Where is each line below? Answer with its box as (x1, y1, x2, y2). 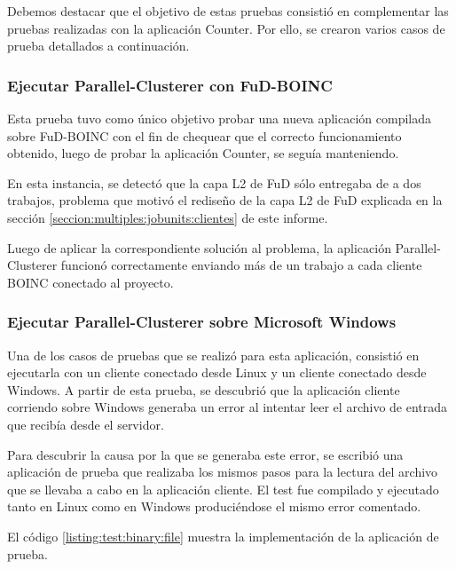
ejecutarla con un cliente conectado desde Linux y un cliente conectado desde (7, 363, 427, 382)
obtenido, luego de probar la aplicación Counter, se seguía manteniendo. (7, 144, 399, 162)
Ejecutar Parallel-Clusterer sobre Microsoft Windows (7, 311, 397, 333)
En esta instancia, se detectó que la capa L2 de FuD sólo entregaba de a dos (7, 173, 421, 192)
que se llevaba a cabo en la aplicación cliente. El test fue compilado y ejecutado (7, 479, 439, 498)
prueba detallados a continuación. (7, 36, 190, 55)
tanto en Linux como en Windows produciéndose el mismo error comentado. (7, 497, 421, 516)
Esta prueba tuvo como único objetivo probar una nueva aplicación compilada (7, 109, 431, 127)
